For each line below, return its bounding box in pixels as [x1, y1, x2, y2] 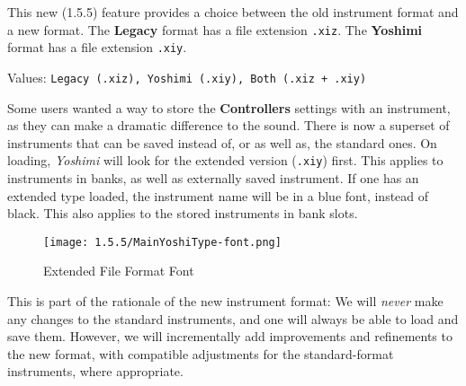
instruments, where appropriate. [7, 362, 184, 381]
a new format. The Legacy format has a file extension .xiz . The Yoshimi [7, 20, 423, 39]
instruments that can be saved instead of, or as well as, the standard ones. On [7, 133, 437, 152]
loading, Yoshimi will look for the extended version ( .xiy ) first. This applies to [7, 151, 444, 170]
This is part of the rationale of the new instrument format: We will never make [7, 292, 444, 311]
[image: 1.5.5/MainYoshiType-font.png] [43, 235, 282, 249]
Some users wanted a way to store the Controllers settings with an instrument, [7, 98, 451, 117]
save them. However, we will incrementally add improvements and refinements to [7, 327, 453, 346]
